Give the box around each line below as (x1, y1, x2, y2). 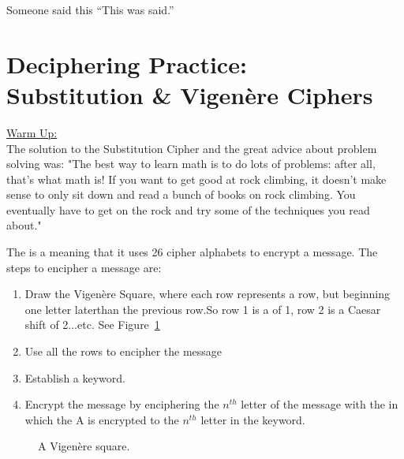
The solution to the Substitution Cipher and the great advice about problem (6, 140, 377, 156)
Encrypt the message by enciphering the (24, 396, 219, 412)
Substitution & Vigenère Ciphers (6, 78, 373, 110)
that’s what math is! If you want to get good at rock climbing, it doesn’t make (6, 170, 387, 187)
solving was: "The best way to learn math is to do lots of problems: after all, (6, 155, 376, 172)
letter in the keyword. (200, 411, 305, 427)
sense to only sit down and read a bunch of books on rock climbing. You (6, 186, 356, 203)
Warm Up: (6, 124, 58, 140)
